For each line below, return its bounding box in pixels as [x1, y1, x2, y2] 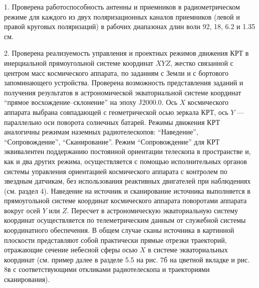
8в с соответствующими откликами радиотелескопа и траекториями [4, 264, 210, 274]
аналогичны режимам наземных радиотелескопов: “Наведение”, [4, 126, 198, 137]
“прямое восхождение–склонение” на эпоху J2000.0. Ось [4, 97, 177, 107]
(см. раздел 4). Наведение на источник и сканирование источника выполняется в [4, 185, 250, 196]
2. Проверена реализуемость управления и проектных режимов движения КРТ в [4, 48, 249, 58]
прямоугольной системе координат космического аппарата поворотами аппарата [4, 195, 247, 206]
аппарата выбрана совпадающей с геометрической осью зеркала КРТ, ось [4, 106, 228, 117]
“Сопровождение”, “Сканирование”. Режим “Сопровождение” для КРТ [4, 136, 220, 147]
